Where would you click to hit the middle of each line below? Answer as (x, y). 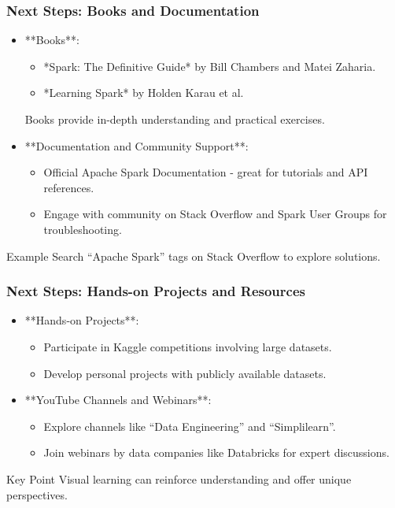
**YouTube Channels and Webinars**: (118, 400)
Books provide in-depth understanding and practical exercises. (175, 119)
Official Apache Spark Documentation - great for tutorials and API (206, 172)
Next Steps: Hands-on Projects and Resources (156, 291)
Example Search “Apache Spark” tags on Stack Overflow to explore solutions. (194, 256)
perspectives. (37, 494)
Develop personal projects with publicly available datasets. (185, 373)
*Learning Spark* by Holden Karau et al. (144, 93)
